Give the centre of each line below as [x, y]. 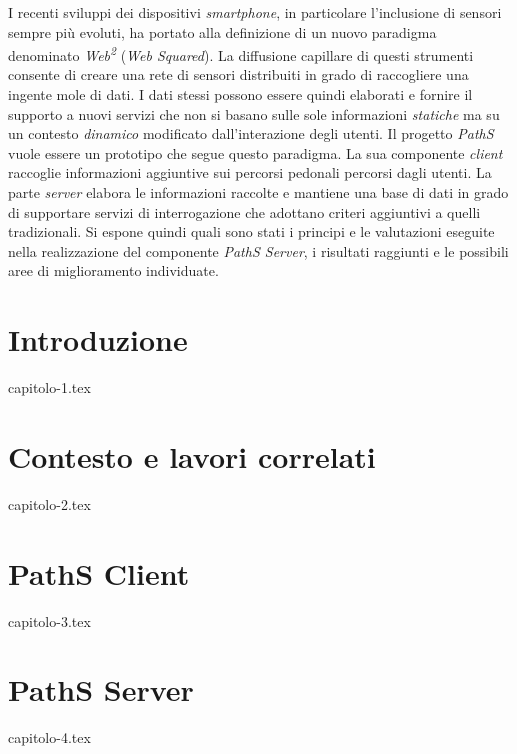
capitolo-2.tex [49, 503]
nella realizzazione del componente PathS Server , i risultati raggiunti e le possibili [258, 250]
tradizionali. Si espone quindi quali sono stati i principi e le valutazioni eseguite [251, 231]
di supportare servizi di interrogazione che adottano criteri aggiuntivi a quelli [244, 211]
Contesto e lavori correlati [192, 455]
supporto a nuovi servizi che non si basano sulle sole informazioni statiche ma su [254, 113]
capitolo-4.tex [49, 737]
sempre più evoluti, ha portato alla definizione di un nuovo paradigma [222, 31]
